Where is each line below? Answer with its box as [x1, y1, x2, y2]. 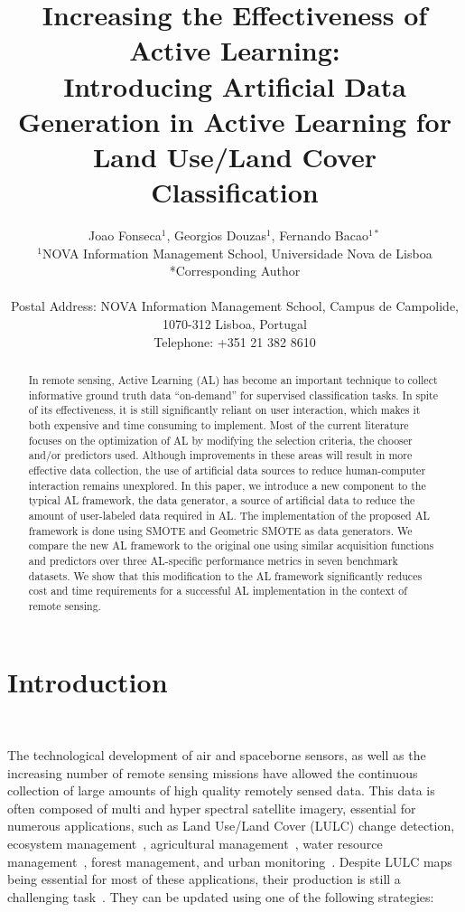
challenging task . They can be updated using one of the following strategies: [7, 887, 434, 906]
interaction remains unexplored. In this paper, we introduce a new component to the [28, 477, 426, 493]
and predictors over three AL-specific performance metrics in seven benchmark [28, 552, 398, 568]
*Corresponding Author [169, 261, 301, 280]
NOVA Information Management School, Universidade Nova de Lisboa [42, 243, 432, 262]
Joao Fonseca [88, 226, 162, 245]
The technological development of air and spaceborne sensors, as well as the [7, 746, 426, 765]
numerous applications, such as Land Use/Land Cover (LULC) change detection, [7, 816, 455, 835]
